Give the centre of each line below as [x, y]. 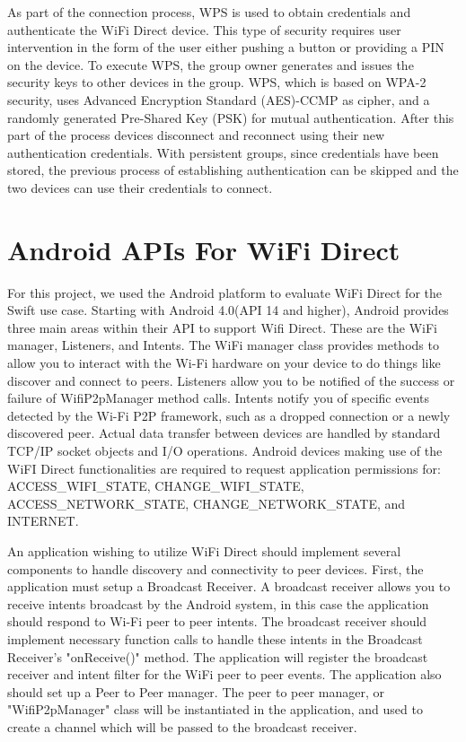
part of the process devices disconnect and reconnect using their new [196, 135]
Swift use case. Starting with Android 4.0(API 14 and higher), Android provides [228, 310]
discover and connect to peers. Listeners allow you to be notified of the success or [231, 380]
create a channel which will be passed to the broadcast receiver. [182, 726]
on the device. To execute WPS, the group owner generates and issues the [211, 64]
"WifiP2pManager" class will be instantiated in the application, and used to [215, 709]
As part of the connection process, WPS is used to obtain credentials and [209, 12]
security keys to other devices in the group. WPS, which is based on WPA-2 [217, 82]
